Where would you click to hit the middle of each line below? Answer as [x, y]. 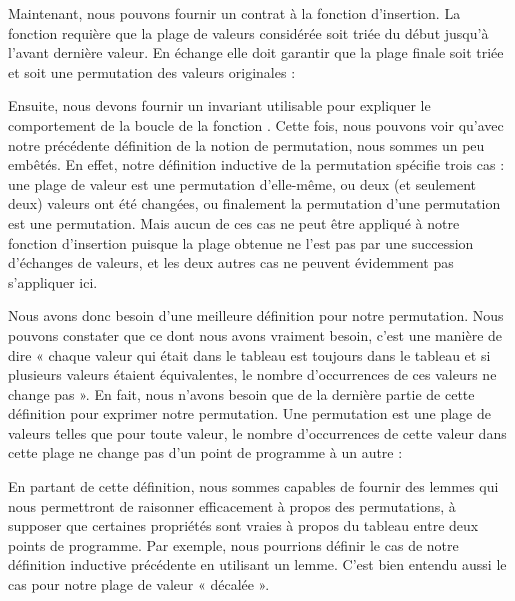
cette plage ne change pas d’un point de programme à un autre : [205, 452]
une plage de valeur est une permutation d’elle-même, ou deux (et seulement [242, 183]
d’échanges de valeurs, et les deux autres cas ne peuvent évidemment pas [231, 262]
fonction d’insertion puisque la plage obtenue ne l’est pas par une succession [241, 242]
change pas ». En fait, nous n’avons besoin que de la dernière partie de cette [241, 393]
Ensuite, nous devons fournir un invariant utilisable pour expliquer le [219, 105]
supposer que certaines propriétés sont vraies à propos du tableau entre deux [243, 525]
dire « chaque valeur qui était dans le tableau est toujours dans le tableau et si [249, 354]
